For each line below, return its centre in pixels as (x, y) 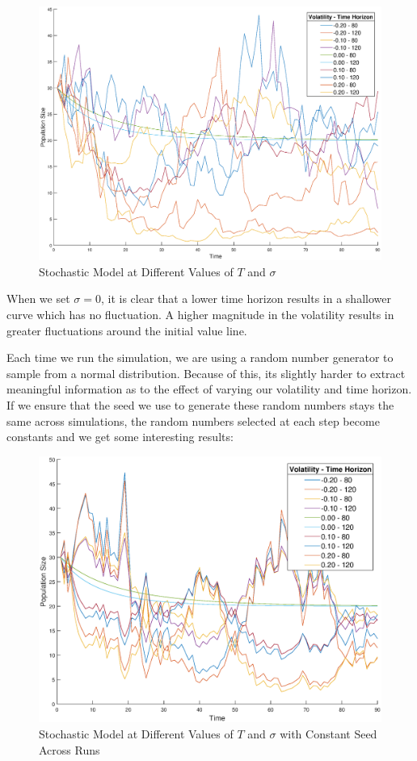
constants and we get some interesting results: (120, 437)
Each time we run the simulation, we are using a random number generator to (200, 357)
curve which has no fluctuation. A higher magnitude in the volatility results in (200, 315)
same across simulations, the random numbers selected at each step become (193, 420)
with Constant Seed (329, 733)
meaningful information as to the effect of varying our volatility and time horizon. (209, 389)
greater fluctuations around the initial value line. (127, 330)
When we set (38, 299)
